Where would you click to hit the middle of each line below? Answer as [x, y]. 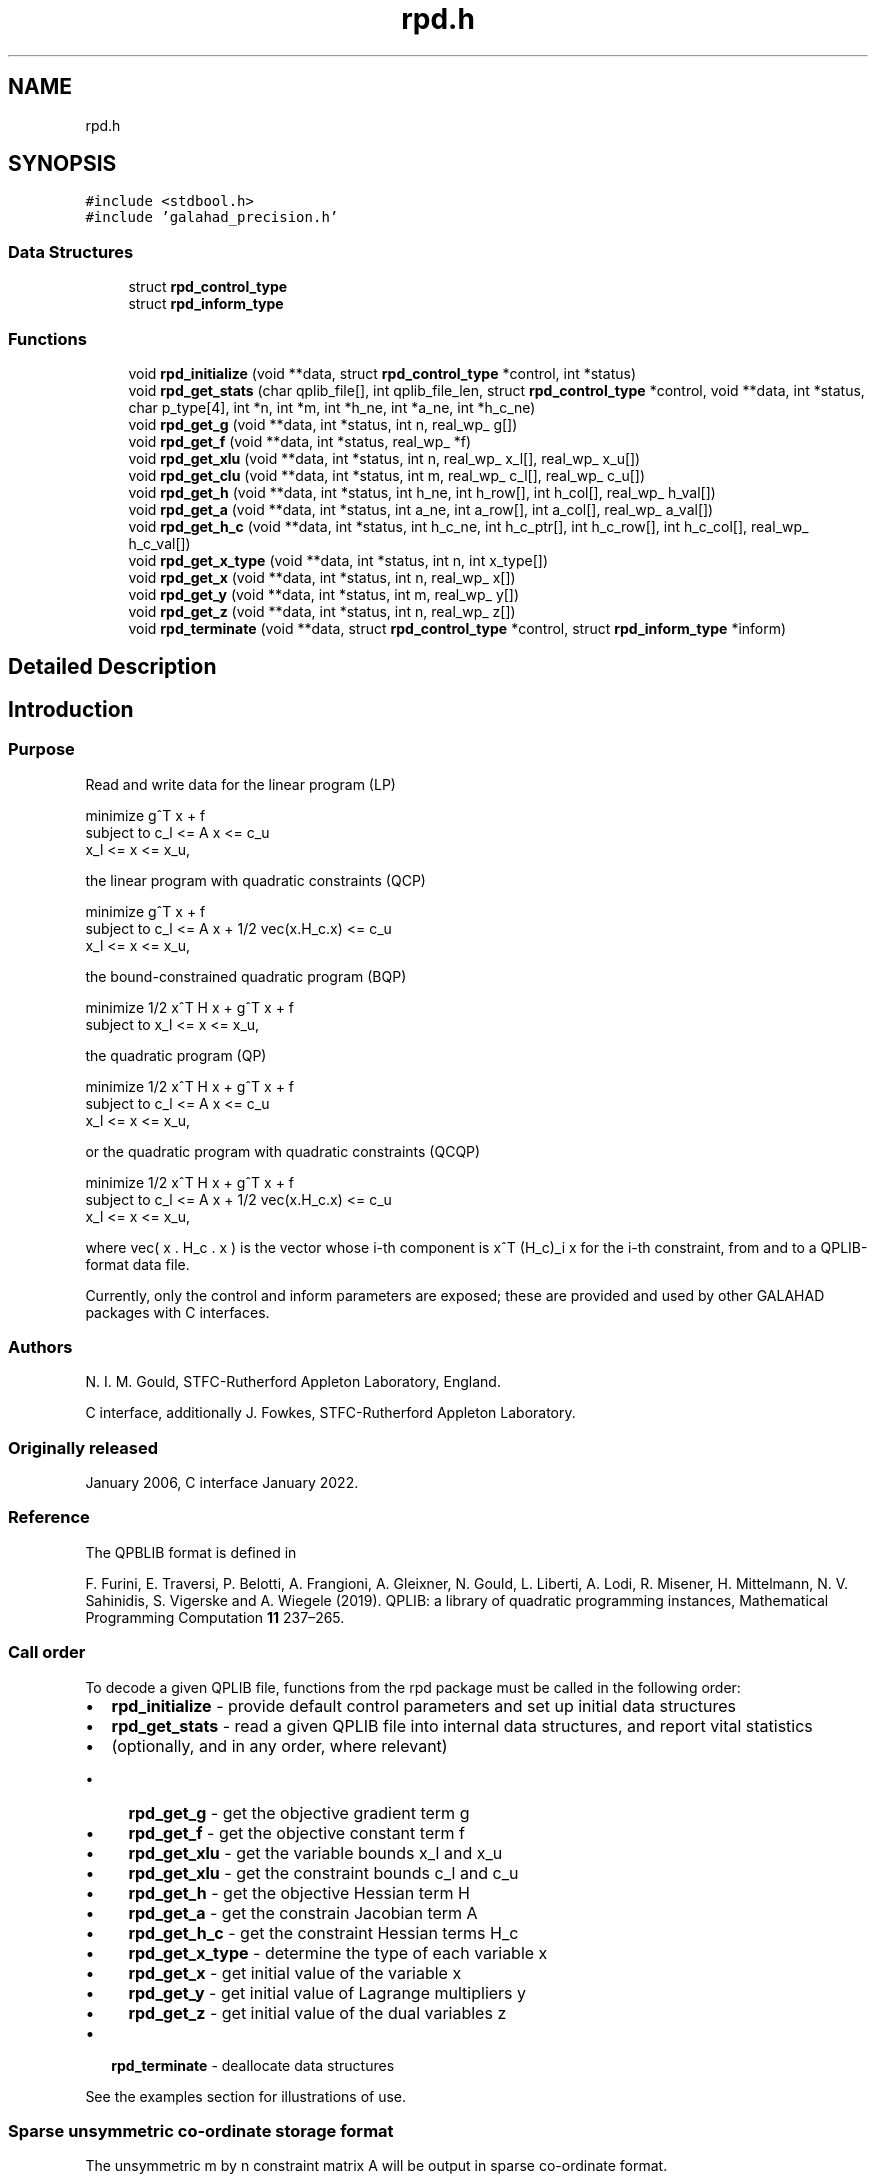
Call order [47, 1652]
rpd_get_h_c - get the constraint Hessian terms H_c [323, 1932]
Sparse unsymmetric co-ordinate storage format [201, 2130]
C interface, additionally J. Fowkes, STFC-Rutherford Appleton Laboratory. [330, 1413]
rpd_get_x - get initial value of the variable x [295, 1972]
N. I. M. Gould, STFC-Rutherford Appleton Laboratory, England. [293, 1382]
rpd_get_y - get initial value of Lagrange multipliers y [327, 1992]
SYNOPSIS [62, 164]
